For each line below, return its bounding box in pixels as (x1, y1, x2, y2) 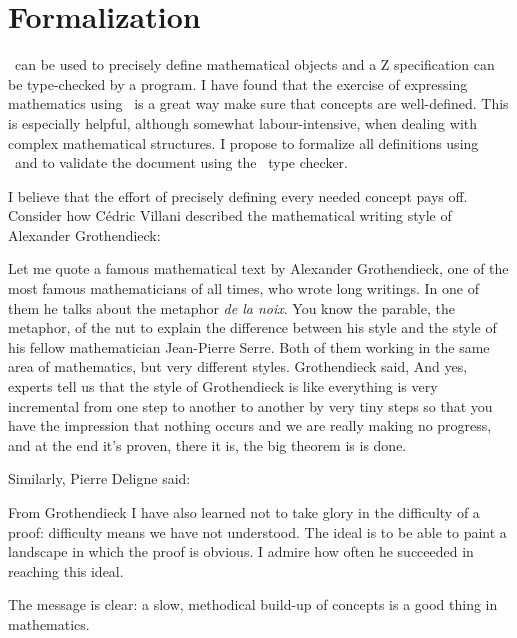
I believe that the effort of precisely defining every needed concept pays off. (8, 185, 468, 206)
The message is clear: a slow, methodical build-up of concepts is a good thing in (8, 594, 498, 615)
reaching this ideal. (8, 560, 124, 581)
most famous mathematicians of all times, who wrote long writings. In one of (8, 278, 479, 299)
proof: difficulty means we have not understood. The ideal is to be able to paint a (8, 521, 507, 542)
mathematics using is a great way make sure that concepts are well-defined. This (8, 93, 509, 114)
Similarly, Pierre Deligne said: (8, 468, 191, 489)
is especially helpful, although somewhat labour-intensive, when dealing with (8, 112, 477, 133)
